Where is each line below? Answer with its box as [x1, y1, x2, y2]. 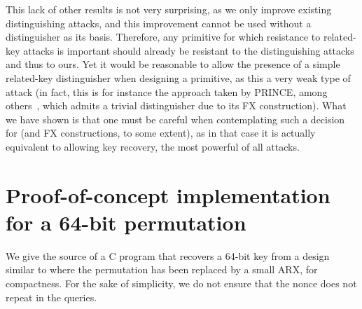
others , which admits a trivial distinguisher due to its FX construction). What [6, 98, 347, 113]
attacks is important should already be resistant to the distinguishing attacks [23, 43, 354, 57]
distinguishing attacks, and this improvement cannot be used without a [6, 15, 312, 30]
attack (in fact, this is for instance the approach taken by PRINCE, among [6, 84, 328, 99]
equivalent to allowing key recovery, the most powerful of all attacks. [6, 139, 300, 153]
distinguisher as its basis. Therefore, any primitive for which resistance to [6, 29, 321, 44]
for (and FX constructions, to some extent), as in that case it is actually [6, 125, 316, 140]
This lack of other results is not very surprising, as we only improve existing [6, 2, 332, 16]
